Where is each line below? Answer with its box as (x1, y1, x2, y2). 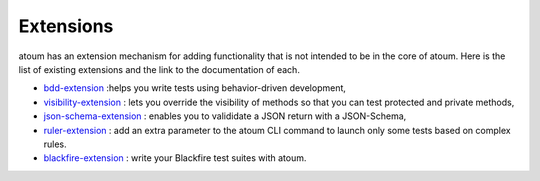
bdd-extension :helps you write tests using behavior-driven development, (43, 82, 347, 94)
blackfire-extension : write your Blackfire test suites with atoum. (43, 152, 307, 164)
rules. (43, 138, 67, 150)
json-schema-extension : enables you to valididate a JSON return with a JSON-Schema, (43, 110, 407, 122)
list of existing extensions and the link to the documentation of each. (18, 63, 300, 75)
